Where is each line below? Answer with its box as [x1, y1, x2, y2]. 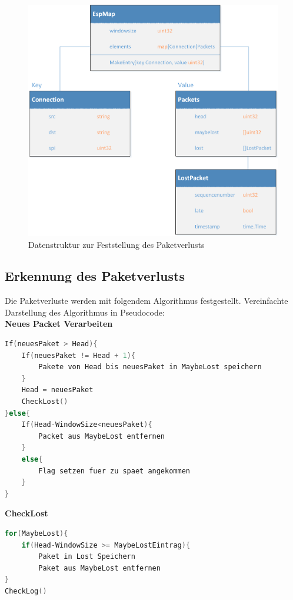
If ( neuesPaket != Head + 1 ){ [21, 351, 135, 360]
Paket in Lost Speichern [38, 552, 135, 561]
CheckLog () [5, 586, 47, 595]
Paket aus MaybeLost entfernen [38, 563, 161, 572]
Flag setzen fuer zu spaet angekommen [38, 466, 190, 475]
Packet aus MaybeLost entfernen [38, 432, 165, 440]
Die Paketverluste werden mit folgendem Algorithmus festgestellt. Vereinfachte [5, 294, 288, 307]
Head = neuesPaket [21, 386, 94, 395]
